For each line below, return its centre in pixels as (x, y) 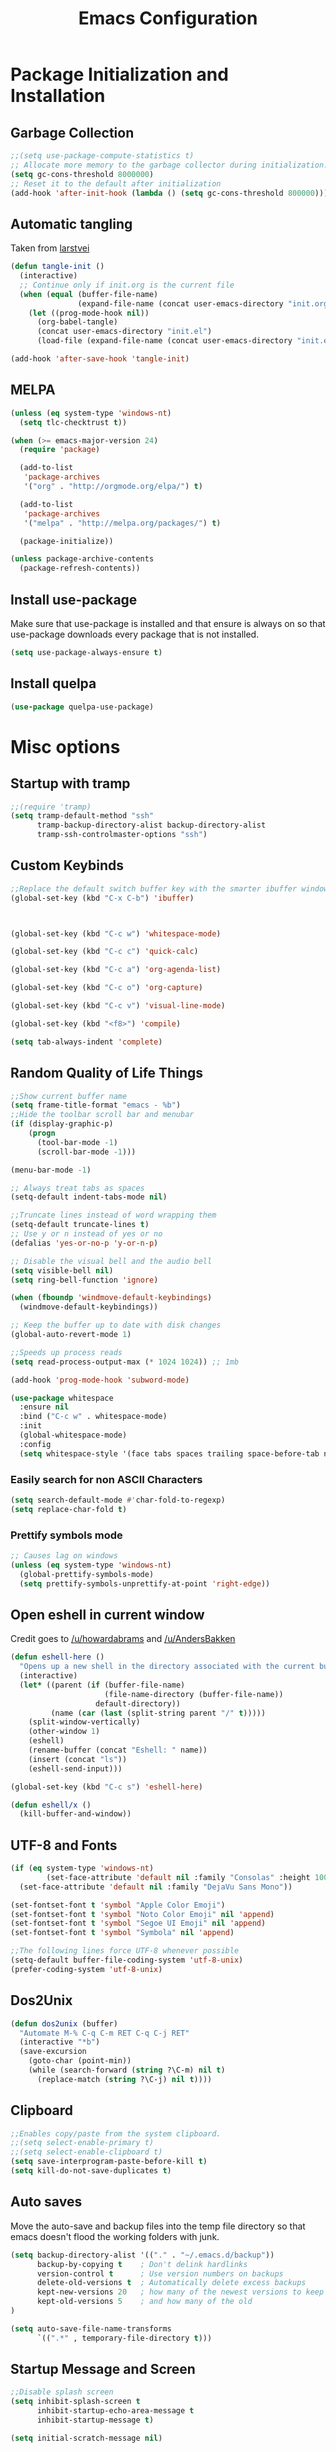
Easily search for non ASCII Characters (106, 1479)
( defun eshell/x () (51, 1805)
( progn (42, 1133)
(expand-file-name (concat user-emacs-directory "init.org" (205, 303)
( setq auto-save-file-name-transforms (91, 2328)
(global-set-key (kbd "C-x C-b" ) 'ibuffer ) (102, 898)
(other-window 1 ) (64, 1732)
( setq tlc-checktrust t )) (73, 422)
